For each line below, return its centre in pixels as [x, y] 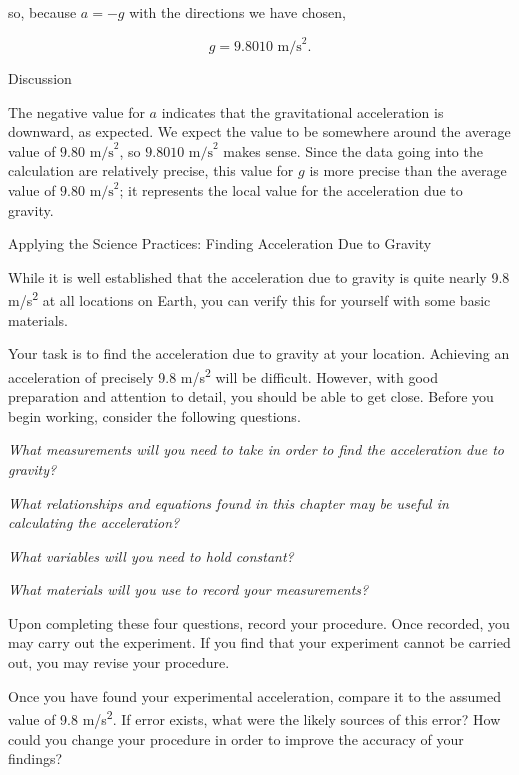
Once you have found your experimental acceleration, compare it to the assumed [255, 695]
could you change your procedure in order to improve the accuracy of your [236, 738]
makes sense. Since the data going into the [353, 150]
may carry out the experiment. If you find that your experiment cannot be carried [259, 642]
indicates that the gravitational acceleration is [302, 111]
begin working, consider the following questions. [154, 415]
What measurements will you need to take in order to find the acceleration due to [256, 449]
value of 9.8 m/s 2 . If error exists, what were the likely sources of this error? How [254, 717]
